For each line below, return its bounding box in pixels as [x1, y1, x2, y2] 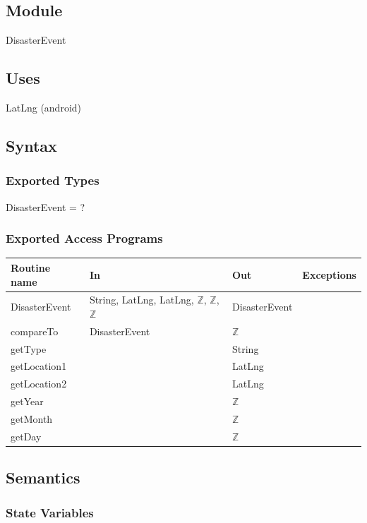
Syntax [6, 134, 57, 156]
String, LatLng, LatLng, [89, 292, 194, 307]
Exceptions [302, 267, 356, 282]
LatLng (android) [6, 100, 82, 114]
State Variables [6, 503, 94, 521]
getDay [11, 428, 42, 443]
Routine [11, 260, 51, 275]
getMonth [11, 411, 53, 426]
